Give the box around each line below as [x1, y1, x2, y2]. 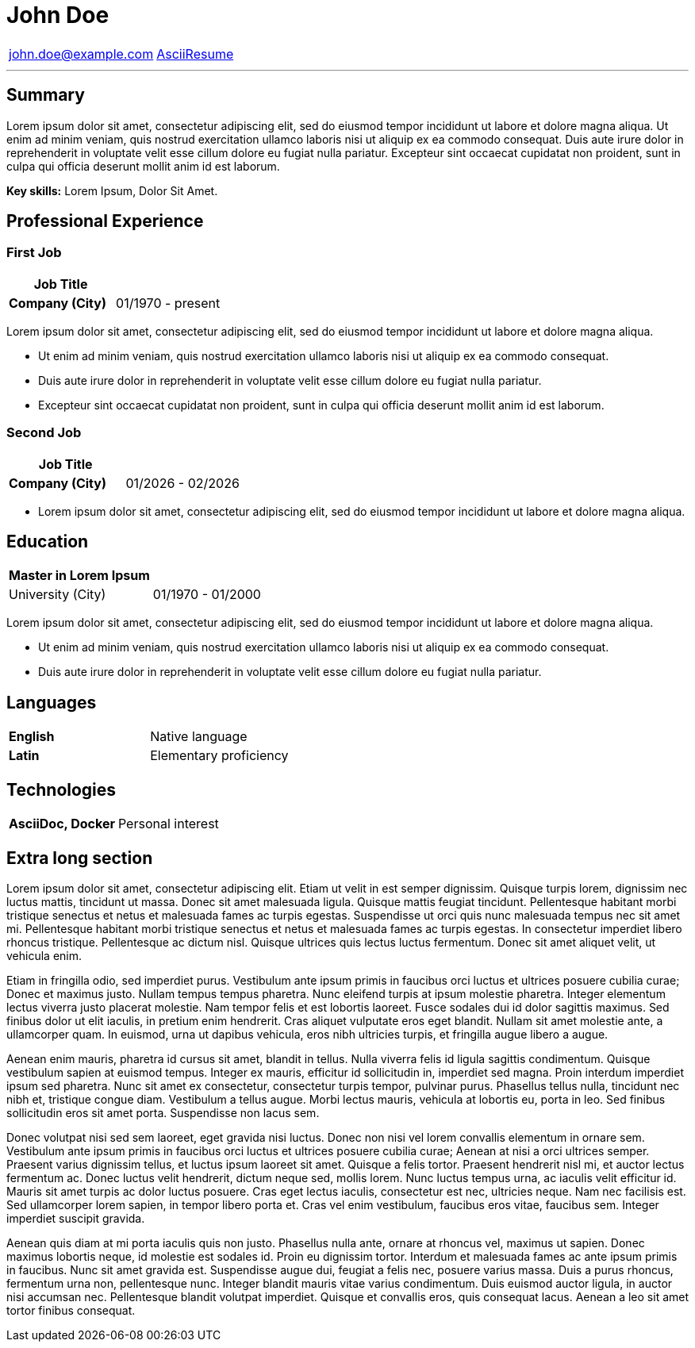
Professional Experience [6, 211, 204, 232]
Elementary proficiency [150, 747, 289, 764]
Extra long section [6, 847, 153, 868]
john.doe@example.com [9, 45, 154, 62]
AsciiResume [156, 45, 234, 62]
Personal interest [117, 816, 219, 832]
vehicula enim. [6, 948, 83, 962]
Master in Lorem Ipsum [9, 567, 150, 584]
